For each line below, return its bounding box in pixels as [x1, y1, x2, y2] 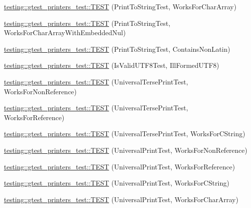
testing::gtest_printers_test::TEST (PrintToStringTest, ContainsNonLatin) [4, 43, 230, 54]
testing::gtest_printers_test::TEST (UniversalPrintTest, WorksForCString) [4, 178, 229, 188]
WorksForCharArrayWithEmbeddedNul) [4, 27, 126, 38]
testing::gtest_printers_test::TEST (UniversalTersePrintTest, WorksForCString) [4, 128, 246, 139]
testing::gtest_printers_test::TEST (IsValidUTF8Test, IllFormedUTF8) [4, 60, 220, 70]
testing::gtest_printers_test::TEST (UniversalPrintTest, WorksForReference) [4, 161, 235, 171]
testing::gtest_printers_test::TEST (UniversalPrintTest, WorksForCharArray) [4, 194, 239, 204]
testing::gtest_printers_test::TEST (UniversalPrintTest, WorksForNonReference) [4, 145, 248, 155]
